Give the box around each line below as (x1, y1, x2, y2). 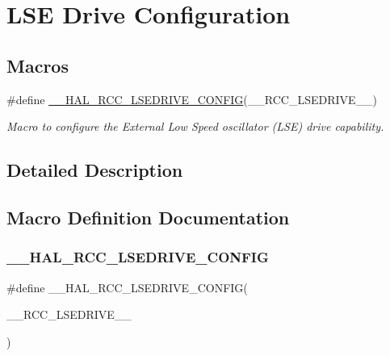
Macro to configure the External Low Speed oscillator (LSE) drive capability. (6, 118, 384, 135)
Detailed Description (6, 157, 183, 182)
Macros (6, 52, 69, 77)
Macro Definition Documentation (6, 204, 290, 229)
